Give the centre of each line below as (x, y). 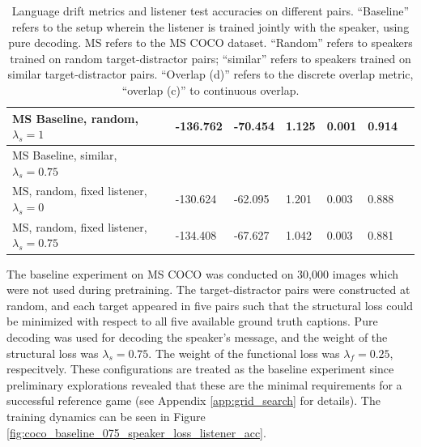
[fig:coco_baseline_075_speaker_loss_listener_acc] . (136, 432)
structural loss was (53, 353)
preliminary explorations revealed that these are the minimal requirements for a (204, 384)
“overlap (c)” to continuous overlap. (210, 89)
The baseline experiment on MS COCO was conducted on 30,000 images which (203, 273)
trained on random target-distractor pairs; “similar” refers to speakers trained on (210, 58)
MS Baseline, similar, (65, 155)
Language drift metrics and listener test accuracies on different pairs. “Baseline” (210, 11)
